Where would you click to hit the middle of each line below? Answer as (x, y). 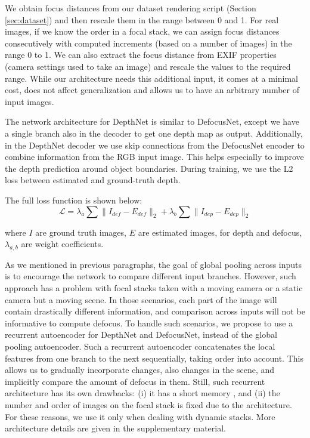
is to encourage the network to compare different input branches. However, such (151, 276)
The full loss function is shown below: (74, 200)
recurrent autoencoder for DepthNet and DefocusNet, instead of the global (141, 334)
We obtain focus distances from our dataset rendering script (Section (131, 8)
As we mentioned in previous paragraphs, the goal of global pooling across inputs (154, 264)
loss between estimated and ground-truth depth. (93, 180)
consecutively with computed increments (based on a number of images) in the (148, 43)
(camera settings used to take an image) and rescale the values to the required (148, 66)
